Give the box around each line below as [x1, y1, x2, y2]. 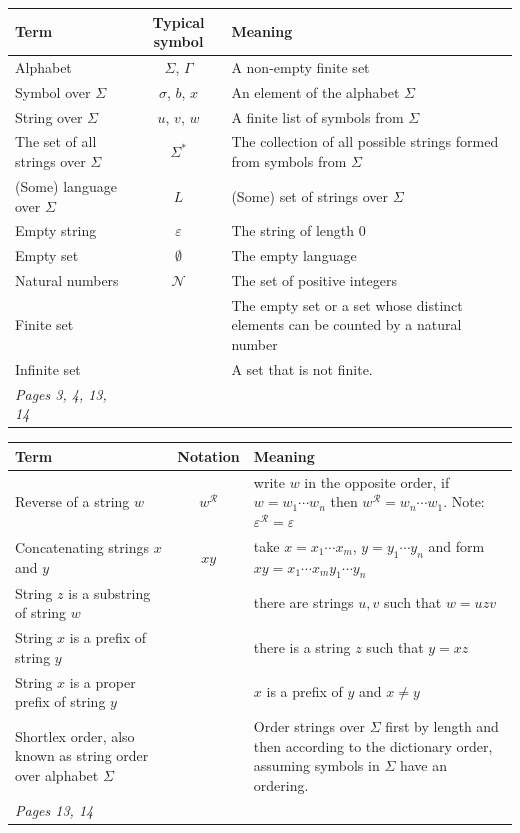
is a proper [69, 671, 136, 692]
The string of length [231, 220, 355, 241]
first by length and [385, 715, 499, 736]
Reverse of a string [15, 491, 130, 512]
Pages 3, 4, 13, [15, 383, 107, 404]
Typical [152, 11, 205, 32]
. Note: [443, 491, 485, 512]
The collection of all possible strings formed [231, 131, 499, 152]
